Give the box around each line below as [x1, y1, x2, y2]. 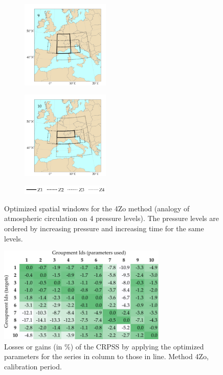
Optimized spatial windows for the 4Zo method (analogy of [4, 203, 190, 213]
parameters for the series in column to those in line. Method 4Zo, [4, 351, 209, 362]
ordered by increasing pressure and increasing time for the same [4, 223, 204, 234]
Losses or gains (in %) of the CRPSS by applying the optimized [4, 341, 204, 351]
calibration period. [4, 361, 62, 371]
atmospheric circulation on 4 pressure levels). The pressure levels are [4, 213, 219, 224]
